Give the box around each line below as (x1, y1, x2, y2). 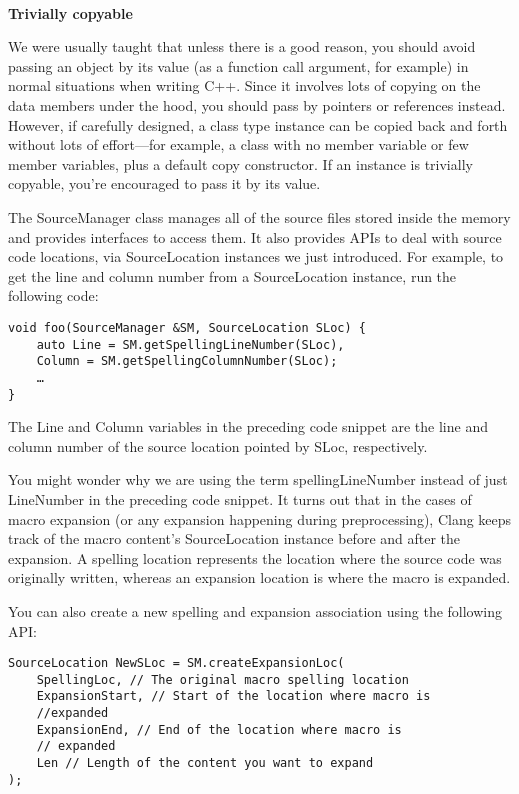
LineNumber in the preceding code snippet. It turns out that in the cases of (8, 488, 472, 509)
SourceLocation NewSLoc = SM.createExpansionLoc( (8, 656, 345, 671)
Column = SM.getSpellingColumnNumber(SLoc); (36, 354, 338, 369)
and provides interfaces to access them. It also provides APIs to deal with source (8, 226, 502, 247)
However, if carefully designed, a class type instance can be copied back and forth (8, 114, 508, 135)
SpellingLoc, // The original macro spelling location (36, 672, 409, 687)
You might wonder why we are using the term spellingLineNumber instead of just (8, 469, 508, 490)
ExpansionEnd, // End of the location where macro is (36, 722, 402, 737)
